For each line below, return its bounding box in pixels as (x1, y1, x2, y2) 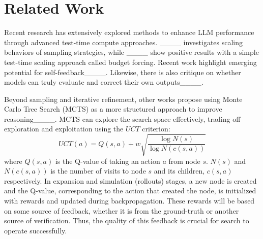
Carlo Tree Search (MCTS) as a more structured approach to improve (4, 104, 222, 114)
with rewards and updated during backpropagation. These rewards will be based (4, 195, 255, 206)
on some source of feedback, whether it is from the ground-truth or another (4, 205, 239, 216)
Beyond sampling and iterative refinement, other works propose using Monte (4, 93, 243, 104)
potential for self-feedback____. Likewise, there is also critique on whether (4, 66, 241, 77)
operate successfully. (4, 225, 67, 235)
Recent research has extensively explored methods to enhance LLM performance (4, 27, 254, 38)
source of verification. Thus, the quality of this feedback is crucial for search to (4, 215, 249, 226)
